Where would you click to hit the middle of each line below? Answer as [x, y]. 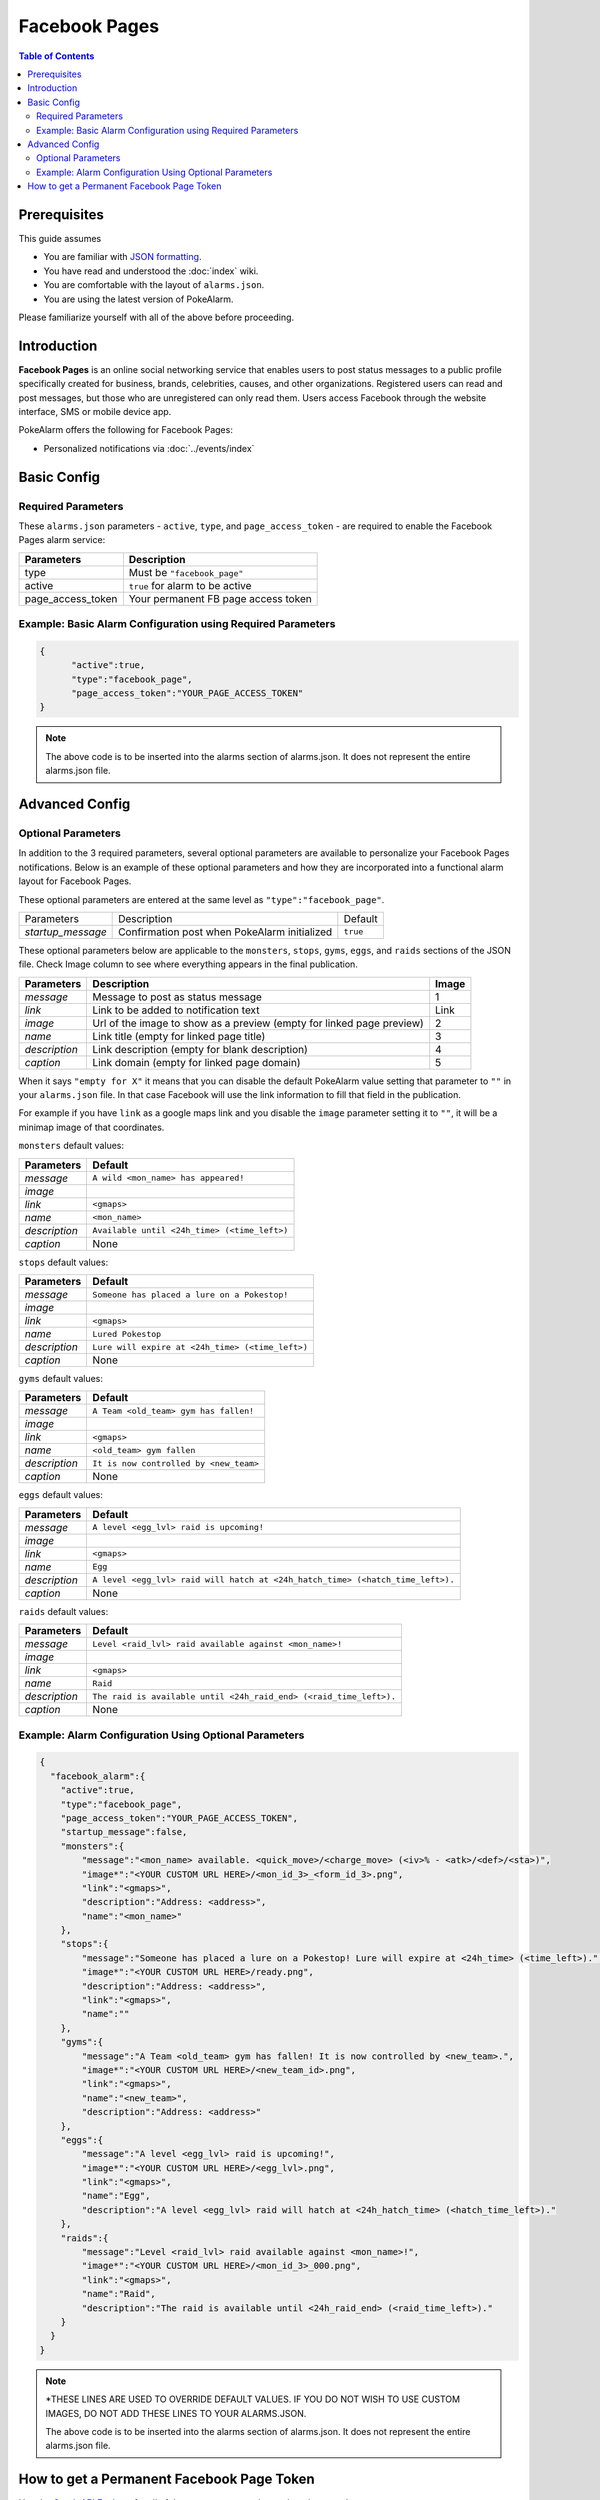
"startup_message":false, [124, 1832]
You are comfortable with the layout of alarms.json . [154, 285]
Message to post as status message [177, 997]
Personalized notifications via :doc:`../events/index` [149, 448]
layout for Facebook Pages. [75, 881]
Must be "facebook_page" [186, 572]
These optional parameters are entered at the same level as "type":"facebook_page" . [201, 899]
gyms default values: [61, 1379]
